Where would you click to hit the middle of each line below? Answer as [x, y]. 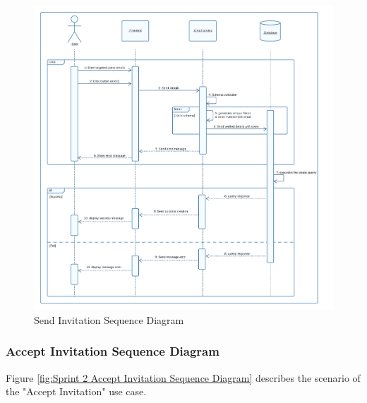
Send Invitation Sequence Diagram [109, 319]
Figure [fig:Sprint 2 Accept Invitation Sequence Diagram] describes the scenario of [183, 377]
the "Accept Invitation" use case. [76, 391]
